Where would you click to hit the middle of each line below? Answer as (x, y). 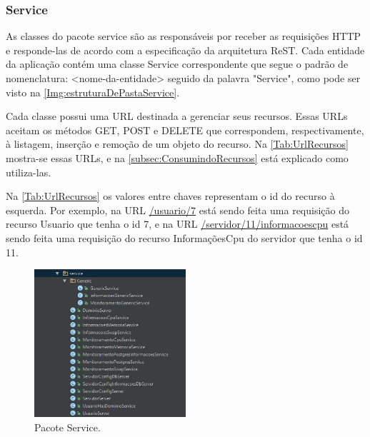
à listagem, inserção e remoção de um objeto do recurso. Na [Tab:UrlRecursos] (177, 144)
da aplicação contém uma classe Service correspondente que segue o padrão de (177, 64)
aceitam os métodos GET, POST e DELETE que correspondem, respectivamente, (185, 130)
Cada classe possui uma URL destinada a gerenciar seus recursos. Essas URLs (177, 116)
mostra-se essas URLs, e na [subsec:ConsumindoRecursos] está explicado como (177, 157)
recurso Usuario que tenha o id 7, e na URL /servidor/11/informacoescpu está (177, 224)
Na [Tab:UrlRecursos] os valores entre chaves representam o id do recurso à (170, 196)
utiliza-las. (29, 172)
